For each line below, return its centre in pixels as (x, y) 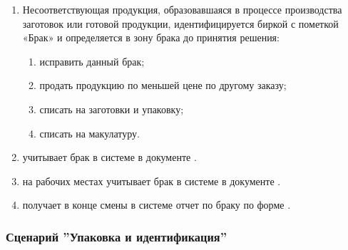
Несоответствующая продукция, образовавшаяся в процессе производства (182, 9)
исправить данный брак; (92, 61)
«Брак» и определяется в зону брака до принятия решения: (151, 37)
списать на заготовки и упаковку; (112, 109)
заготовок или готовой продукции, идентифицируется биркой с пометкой (180, 23)
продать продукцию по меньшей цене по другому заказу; (163, 85)
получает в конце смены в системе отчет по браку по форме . (157, 205)
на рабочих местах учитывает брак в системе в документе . (152, 181)
